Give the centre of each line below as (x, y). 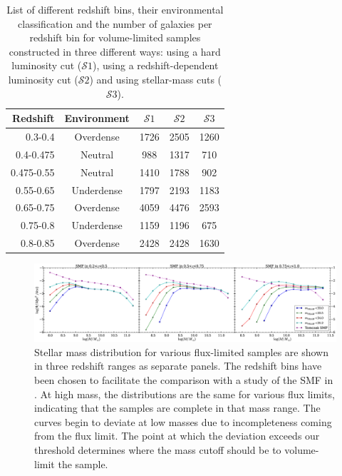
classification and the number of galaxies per (115, 23)
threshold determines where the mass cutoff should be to (158, 450)
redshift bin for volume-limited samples (115, 37)
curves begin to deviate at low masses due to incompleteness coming (183, 421)
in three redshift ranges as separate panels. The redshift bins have (178, 366)
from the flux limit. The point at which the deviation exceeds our (177, 436)
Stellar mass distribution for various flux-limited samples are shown (181, 351)
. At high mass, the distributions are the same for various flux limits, (185, 394)
